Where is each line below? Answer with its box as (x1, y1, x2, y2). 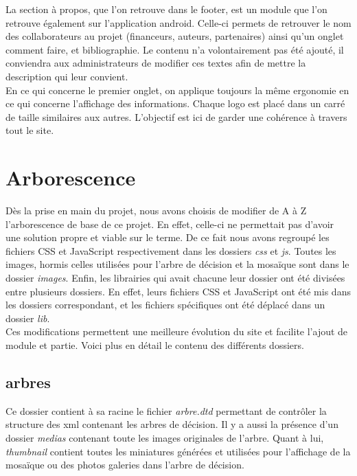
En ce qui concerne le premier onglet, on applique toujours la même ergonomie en (5, 82, 349, 97)
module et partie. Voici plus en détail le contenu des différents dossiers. (5, 338, 304, 352)
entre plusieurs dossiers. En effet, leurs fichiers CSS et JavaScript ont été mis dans (5, 284, 351, 298)
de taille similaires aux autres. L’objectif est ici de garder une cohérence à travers (5, 109, 347, 124)
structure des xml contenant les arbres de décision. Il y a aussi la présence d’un (5, 417, 338, 431)
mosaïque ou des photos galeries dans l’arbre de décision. (5, 457, 244, 472)
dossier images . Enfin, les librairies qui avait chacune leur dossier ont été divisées (5, 271, 345, 285)
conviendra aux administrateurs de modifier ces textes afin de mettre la (5, 56, 306, 70)
